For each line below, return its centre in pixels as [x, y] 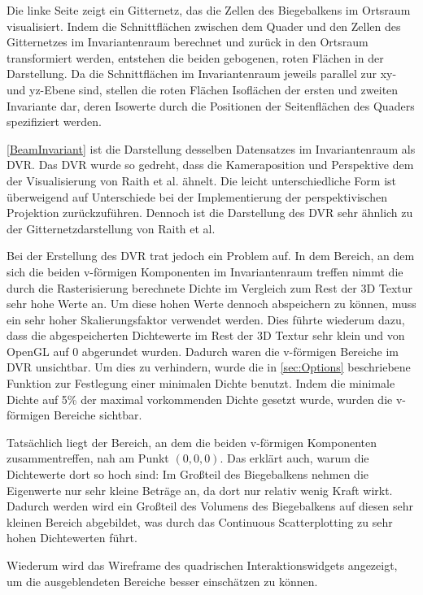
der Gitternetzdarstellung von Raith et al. [111, 228]
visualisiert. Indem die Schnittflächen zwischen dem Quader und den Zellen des [204, 26]
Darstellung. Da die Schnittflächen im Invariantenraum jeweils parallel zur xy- [202, 74]
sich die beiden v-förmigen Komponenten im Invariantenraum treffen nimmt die [205, 271]
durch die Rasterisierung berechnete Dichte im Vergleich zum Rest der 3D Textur [210, 287]
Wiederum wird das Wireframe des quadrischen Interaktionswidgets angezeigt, [202, 565]
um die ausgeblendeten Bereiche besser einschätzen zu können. [162, 581]
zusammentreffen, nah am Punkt [88, 458]
